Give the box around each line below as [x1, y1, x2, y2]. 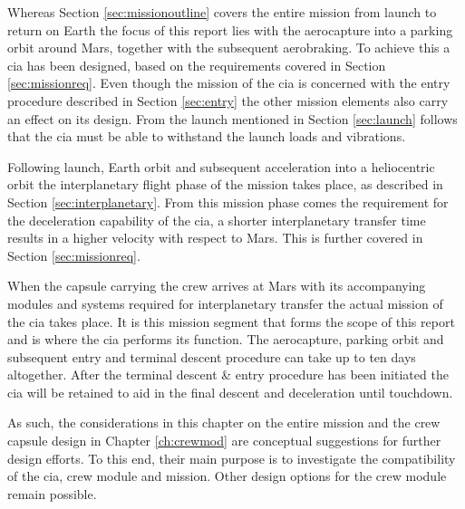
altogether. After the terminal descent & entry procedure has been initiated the [7, 365, 449, 384]
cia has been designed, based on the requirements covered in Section [7, 55, 386, 74]
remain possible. [7, 484, 97, 503]
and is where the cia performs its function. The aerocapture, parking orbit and [7, 330, 444, 349]
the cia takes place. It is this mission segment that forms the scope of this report [7, 312, 455, 331]
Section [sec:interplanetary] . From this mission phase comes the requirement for [7, 192, 449, 211]
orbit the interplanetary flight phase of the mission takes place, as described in [7, 175, 443, 194]
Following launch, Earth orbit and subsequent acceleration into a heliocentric [7, 157, 435, 176]
